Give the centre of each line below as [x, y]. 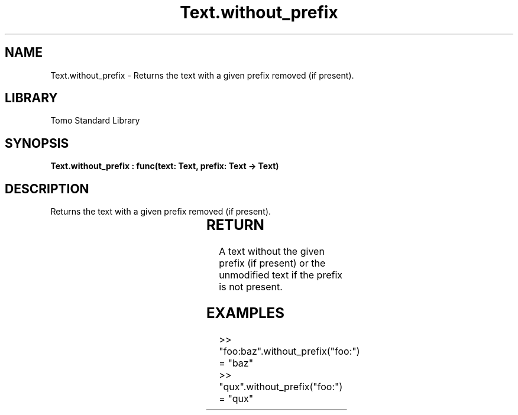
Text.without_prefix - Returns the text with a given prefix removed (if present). [202, 75]
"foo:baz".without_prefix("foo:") [289, 351]
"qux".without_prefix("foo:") [281, 386]
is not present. [251, 287]
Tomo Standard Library [95, 121]
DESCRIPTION [47, 189]
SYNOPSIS [37, 143]
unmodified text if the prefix [281, 275]
